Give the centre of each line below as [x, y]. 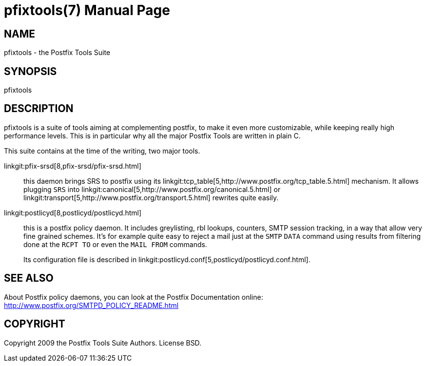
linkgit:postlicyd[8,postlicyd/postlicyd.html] [73, 212]
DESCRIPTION [39, 109]
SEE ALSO [29, 278]
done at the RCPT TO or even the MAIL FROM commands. [115, 244]
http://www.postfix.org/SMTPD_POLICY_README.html [91, 305]
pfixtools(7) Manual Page [87, 10]
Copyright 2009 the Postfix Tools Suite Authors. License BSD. [103, 343]
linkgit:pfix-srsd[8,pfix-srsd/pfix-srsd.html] [73, 166]
